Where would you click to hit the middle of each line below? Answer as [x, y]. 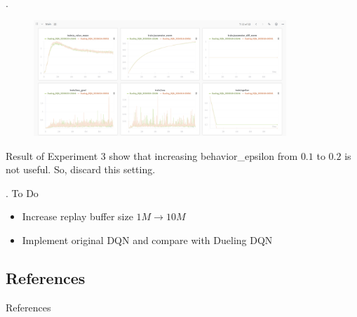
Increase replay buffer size [78, 216]
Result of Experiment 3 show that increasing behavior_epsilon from [152, 155]
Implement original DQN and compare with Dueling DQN [147, 240]
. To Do [22, 193]
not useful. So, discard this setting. [81, 169]
